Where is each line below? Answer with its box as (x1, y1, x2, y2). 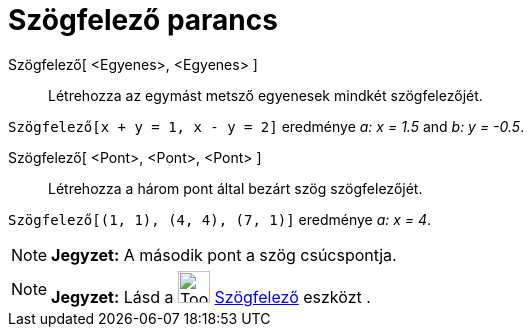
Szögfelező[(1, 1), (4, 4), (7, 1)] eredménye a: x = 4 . (8, 210, 432, 228)
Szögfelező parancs (8, 3, 278, 37)
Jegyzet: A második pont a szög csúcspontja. (51, 244, 397, 265)
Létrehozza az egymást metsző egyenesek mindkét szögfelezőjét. (48, 86, 483, 104)
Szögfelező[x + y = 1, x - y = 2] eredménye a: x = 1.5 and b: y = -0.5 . (8, 117, 525, 135)
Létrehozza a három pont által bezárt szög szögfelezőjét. (48, 179, 423, 197)
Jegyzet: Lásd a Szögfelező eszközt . (51, 286, 371, 307)
